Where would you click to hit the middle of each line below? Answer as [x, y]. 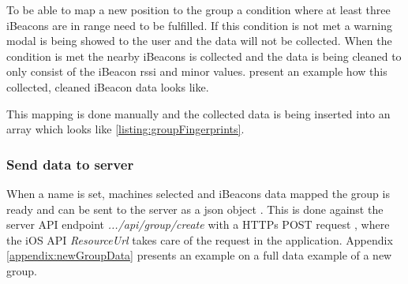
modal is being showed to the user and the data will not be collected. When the [199, 41]
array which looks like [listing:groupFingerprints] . [125, 129]
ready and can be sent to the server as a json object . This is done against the [195, 209]
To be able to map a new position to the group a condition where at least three [198, 9]
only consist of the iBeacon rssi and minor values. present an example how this [197, 71]
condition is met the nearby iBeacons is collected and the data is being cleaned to [204, 56]
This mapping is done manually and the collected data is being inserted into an [198, 113]
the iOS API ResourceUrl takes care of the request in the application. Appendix [200, 239]
